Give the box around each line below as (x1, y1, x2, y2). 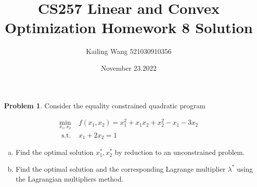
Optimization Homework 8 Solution (4, 17, 253, 38)
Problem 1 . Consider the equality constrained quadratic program (4, 100, 206, 110)
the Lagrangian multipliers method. (15, 173, 124, 184)
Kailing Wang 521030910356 (86, 46, 172, 56)
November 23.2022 (101, 62, 157, 73)
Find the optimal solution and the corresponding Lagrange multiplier (15, 163, 226, 174)
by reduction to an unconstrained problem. (114, 147, 245, 157)
